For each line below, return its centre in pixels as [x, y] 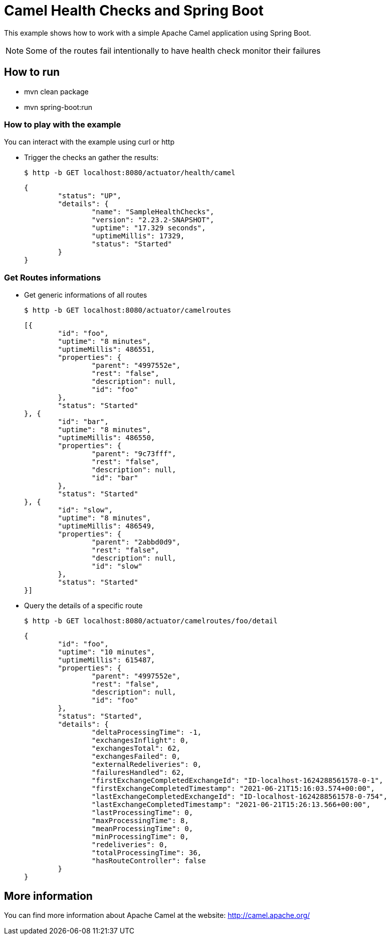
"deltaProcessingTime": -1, [147, 732]
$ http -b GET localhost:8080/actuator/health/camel [130, 173]
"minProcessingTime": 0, [140, 837]
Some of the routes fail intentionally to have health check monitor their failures [173, 50]
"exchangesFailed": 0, [136, 757]
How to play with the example [63, 124]
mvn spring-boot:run [58, 107]
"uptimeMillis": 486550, [107, 438]
